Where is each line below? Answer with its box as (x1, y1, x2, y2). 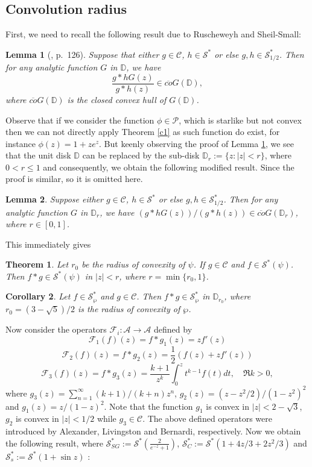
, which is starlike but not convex (179, 113, 302, 126)
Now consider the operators (5, 323, 107, 336)
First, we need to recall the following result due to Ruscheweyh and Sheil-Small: (5, 28, 301, 40)
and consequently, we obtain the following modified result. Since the (43, 160, 294, 173)
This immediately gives (5, 237, 91, 250)
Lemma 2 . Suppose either (5, 193, 103, 205)
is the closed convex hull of (67, 93, 167, 105)
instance (5, 137, 36, 149)
